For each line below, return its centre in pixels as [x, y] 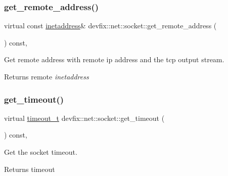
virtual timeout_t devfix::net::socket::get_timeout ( [84, 118]
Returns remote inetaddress [47, 76]
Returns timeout [30, 169]
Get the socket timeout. [41, 152]
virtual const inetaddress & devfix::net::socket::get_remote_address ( [110, 26]
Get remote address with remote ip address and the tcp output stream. [114, 59]
